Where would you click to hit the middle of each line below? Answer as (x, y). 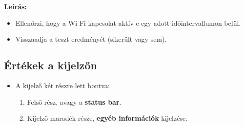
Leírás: (15, 6)
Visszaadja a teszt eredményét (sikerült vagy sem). (91, 39)
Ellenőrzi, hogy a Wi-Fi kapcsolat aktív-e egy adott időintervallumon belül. (128, 23)
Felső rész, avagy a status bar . (74, 102)
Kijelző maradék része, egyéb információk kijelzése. (107, 118)
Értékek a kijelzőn (51, 65)
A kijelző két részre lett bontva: (62, 85)
